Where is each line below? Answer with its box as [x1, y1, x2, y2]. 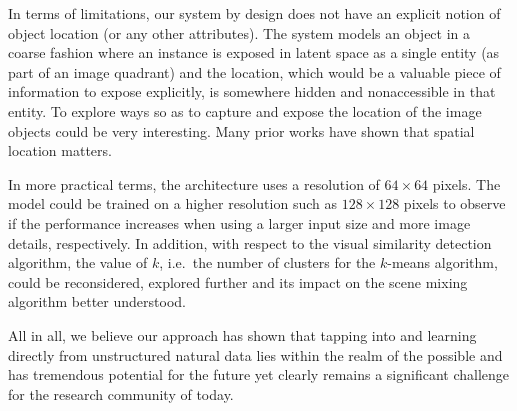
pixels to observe [403, 193, 506, 214]
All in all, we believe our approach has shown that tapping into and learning [8, 324, 477, 345]
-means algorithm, [387, 252, 498, 273]
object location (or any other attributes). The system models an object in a [8, 22, 471, 43]
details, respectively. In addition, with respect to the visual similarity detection [8, 232, 492, 253]
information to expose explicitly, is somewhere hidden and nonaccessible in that [8, 81, 496, 102]
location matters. [8, 140, 112, 161]
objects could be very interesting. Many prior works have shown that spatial [8, 120, 475, 141]
